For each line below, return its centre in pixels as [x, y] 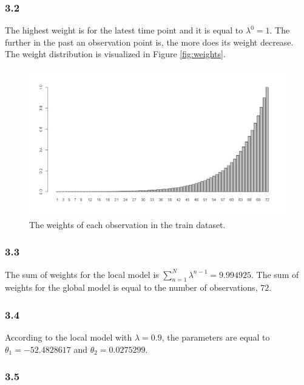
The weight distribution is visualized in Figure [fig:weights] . [115, 54]
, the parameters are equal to [216, 337]
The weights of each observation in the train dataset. [127, 224]
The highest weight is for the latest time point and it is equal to [124, 30]
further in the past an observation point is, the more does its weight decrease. [149, 42]
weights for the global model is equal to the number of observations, [131, 287]
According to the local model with [69, 337]
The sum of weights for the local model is [82, 274]
